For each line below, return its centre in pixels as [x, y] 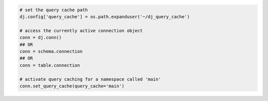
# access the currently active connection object [81, 30]
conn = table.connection [50, 65]
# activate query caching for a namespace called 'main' [90, 79]
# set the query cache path [54, 10]
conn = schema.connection [51, 51]
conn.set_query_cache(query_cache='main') [72, 86]
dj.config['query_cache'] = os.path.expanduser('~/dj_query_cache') [105, 17]
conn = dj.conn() [41, 38]
